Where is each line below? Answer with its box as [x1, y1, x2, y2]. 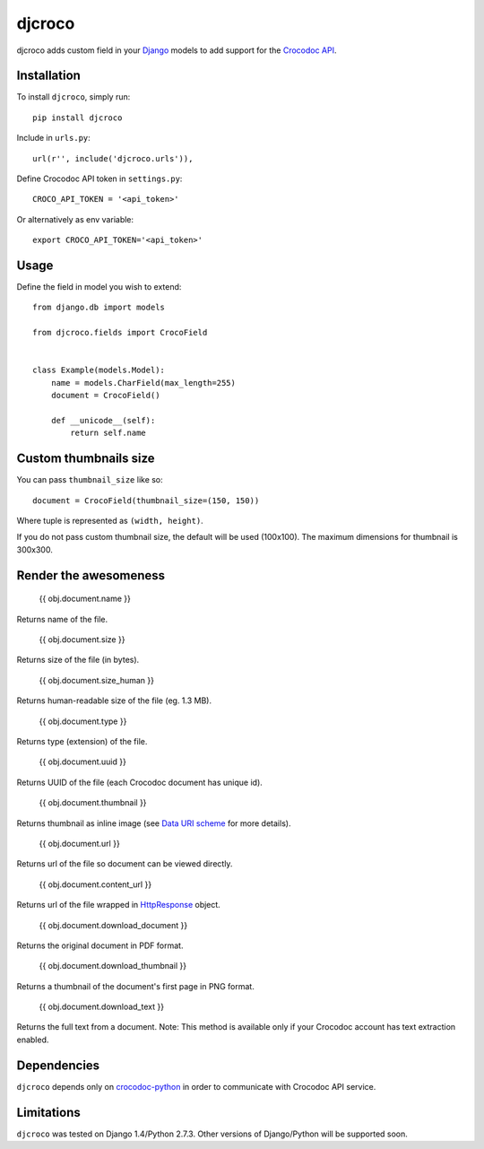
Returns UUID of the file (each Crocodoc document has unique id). [16, 777, 264, 788]
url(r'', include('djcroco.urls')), [32, 153, 194, 163]
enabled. [16, 1034, 49, 1045]
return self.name [70, 428, 147, 439]
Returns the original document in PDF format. [16, 940, 184, 951]
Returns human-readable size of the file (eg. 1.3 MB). [16, 695, 212, 706]
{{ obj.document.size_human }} [39, 675, 154, 685]
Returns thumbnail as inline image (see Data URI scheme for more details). [16, 817, 291, 829]
